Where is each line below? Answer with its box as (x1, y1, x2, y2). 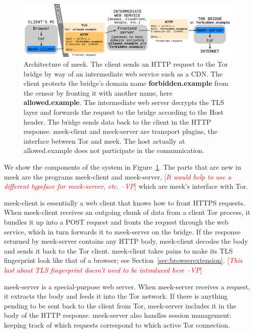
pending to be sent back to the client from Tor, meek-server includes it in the (4, 300, 236, 310)
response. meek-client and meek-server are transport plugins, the (24, 126, 218, 136)
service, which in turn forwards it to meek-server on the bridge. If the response (4, 226, 241, 236)
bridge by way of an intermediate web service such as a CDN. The (24, 68, 223, 78)
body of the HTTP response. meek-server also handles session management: (4, 310, 231, 320)
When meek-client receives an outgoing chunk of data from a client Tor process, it (4, 207, 251, 217)
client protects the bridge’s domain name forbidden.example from (24, 78, 229, 88)
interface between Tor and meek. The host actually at (24, 135, 185, 146)
